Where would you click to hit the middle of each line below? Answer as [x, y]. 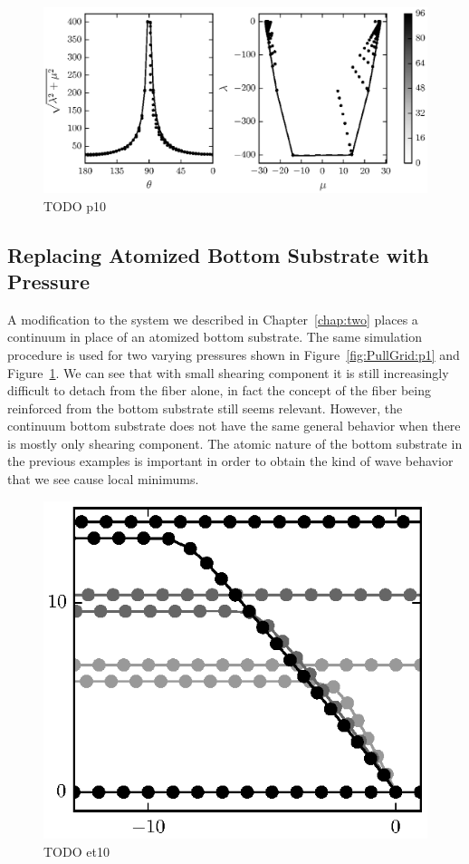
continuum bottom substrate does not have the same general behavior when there [234, 426]
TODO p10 [75, 205]
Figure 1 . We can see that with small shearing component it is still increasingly [228, 372]
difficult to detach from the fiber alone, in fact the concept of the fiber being [219, 390]
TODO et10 [77, 851]
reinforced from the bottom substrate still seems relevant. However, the [205, 408]
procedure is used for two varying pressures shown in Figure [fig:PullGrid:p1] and [234, 354]
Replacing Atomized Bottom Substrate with [218, 254]
